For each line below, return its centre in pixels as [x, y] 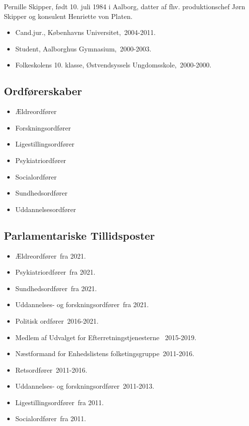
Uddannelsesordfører [46, 209]
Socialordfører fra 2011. [51, 418]
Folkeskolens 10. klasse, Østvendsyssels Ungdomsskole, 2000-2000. [113, 65]
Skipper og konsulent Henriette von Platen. [68, 16]
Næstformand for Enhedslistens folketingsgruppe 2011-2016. [105, 353]
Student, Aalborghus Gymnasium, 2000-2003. [83, 48]
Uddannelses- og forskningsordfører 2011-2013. [85, 386]
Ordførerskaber [43, 91]
